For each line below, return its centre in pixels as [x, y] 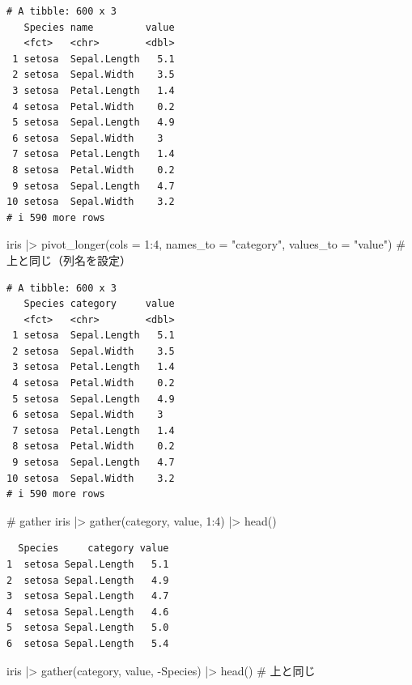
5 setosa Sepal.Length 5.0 [88, 628]
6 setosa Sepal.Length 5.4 [88, 643]
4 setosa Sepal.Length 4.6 [88, 612]
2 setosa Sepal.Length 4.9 [88, 580]
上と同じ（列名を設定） [69, 260]
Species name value [99, 27]
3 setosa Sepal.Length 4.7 [88, 596]
